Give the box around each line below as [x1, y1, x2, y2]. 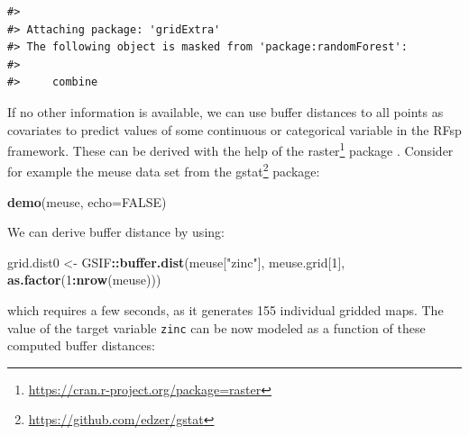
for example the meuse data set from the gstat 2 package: [7, 159, 320, 181]
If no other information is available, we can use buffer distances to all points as [7, 102, 444, 121]
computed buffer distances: [7, 336, 155, 355]
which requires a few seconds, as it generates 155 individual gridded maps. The [7, 301, 444, 320]
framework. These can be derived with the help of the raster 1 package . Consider [7, 139, 454, 159]
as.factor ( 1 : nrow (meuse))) [7, 270, 161, 289]
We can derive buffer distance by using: [7, 222, 225, 241]
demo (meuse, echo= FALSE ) [7, 192, 167, 211]
